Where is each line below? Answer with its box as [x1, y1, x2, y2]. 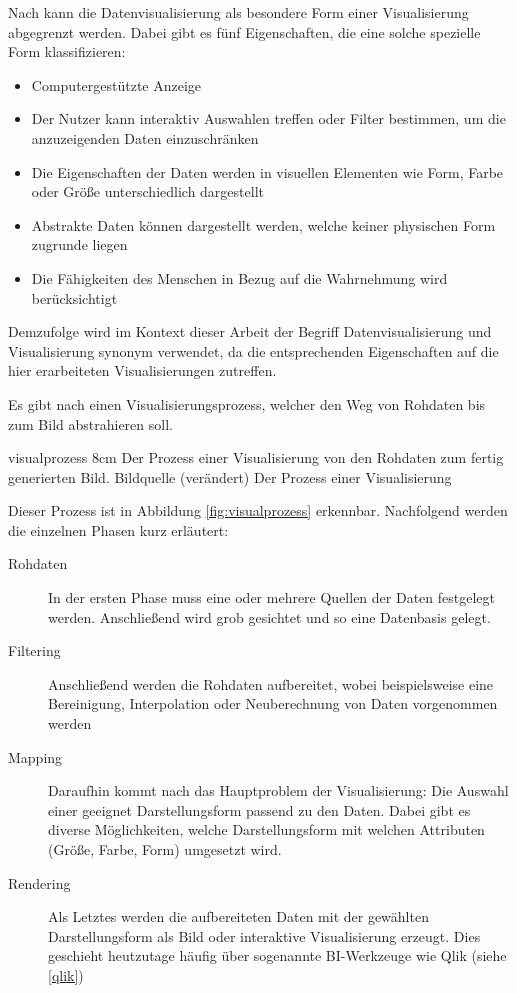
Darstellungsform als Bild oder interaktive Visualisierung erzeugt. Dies [48, 925, 481, 946]
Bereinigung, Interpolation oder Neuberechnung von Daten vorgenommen [48, 693, 498, 714]
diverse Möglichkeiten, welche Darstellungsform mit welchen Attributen [48, 819, 485, 840]
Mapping [8, 746, 63, 767]
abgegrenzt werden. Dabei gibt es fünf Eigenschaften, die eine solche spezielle [8, 21, 481, 42]
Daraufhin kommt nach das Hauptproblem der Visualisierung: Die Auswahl [48, 780, 509, 801]
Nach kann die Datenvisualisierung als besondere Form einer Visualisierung [8, 2, 469, 22]
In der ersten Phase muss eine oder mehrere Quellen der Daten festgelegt [48, 587, 496, 608]
